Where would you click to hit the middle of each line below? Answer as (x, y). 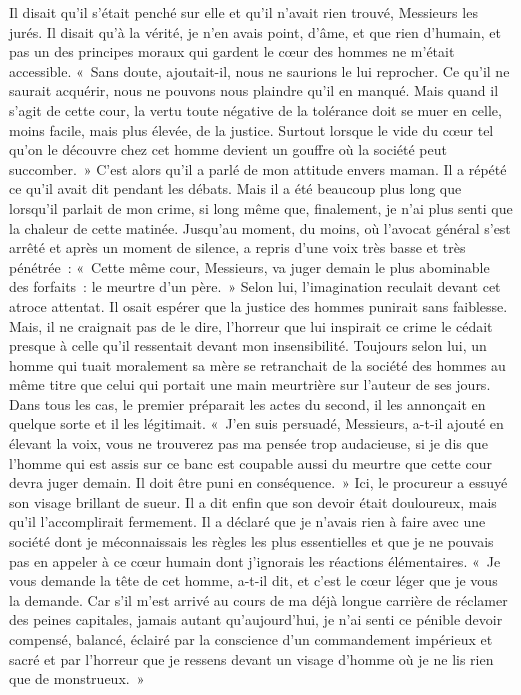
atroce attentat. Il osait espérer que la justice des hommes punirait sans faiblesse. (258, 305)
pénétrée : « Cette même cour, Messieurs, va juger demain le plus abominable (249, 266)
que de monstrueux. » (77, 678)
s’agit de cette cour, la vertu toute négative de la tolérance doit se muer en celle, (255, 109)
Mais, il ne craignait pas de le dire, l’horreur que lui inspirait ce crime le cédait (251, 325)
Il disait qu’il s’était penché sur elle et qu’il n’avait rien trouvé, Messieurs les (243, 12)
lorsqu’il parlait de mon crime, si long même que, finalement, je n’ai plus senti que (261, 207)
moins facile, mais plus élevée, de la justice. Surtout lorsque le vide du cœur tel (251, 129)
